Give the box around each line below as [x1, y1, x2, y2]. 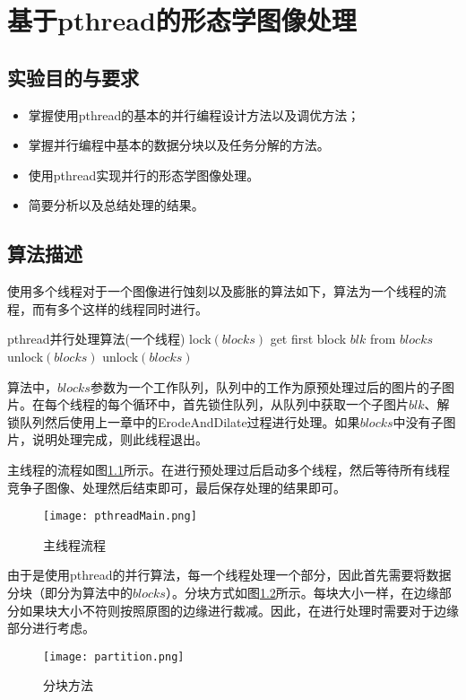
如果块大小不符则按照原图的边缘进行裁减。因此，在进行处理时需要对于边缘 [19, 600, 459, 619]
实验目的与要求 [7, 63, 139, 91]
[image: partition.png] [43, 650, 185, 663]
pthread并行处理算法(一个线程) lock [7, 329, 211, 348]
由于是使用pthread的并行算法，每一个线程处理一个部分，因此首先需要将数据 [7, 565, 452, 584]
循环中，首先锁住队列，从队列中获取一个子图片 [132, 395, 409, 414]
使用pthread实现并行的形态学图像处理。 [28, 165, 260, 184]
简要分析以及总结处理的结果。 [28, 196, 204, 214]
